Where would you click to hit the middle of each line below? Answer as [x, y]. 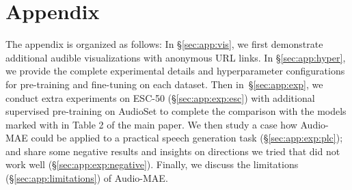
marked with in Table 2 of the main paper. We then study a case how [151, 124]
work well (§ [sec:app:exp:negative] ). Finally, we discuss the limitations [152, 164]
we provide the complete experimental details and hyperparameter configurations [175, 71]
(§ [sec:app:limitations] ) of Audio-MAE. [87, 178]
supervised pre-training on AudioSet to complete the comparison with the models [176, 111]
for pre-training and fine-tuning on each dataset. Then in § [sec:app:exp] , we [164, 84]
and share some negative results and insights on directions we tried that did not [173, 151]
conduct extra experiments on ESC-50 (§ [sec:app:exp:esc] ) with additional [160, 97]
